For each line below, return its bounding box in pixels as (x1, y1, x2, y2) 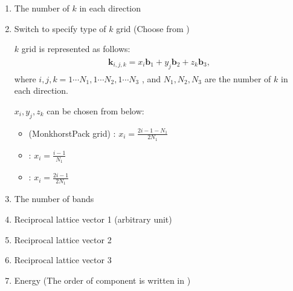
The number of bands (14, 192, 94, 205)
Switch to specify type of (14, 22, 106, 34)
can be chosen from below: (47, 104, 144, 117)
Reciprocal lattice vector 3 (14, 253, 112, 266)
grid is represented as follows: (21, 42, 130, 55)
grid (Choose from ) (116, 22, 190, 34)
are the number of (204, 72, 271, 85)
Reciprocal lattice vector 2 (14, 233, 112, 246)
